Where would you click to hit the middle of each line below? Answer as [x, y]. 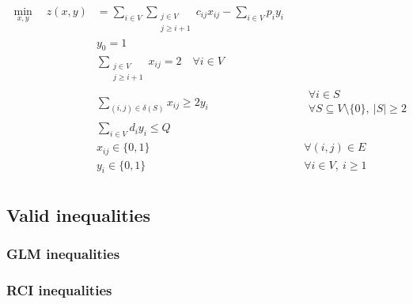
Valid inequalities [79, 214]
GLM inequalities [63, 254]
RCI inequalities [59, 289]
